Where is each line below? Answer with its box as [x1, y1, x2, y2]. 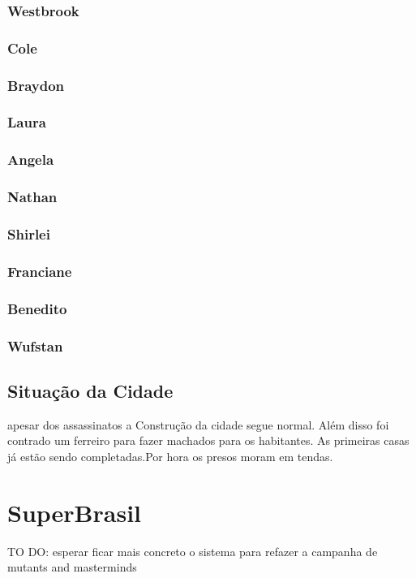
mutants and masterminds [7, 559, 137, 576]
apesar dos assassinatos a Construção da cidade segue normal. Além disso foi [7, 416, 389, 433]
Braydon [7, 75, 65, 95]
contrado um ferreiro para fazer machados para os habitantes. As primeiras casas [7, 432, 410, 449]
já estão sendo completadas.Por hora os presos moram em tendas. [7, 447, 333, 464]
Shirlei [7, 223, 50, 244]
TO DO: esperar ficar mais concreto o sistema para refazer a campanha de [7, 542, 378, 559]
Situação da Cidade [7, 377, 174, 403]
